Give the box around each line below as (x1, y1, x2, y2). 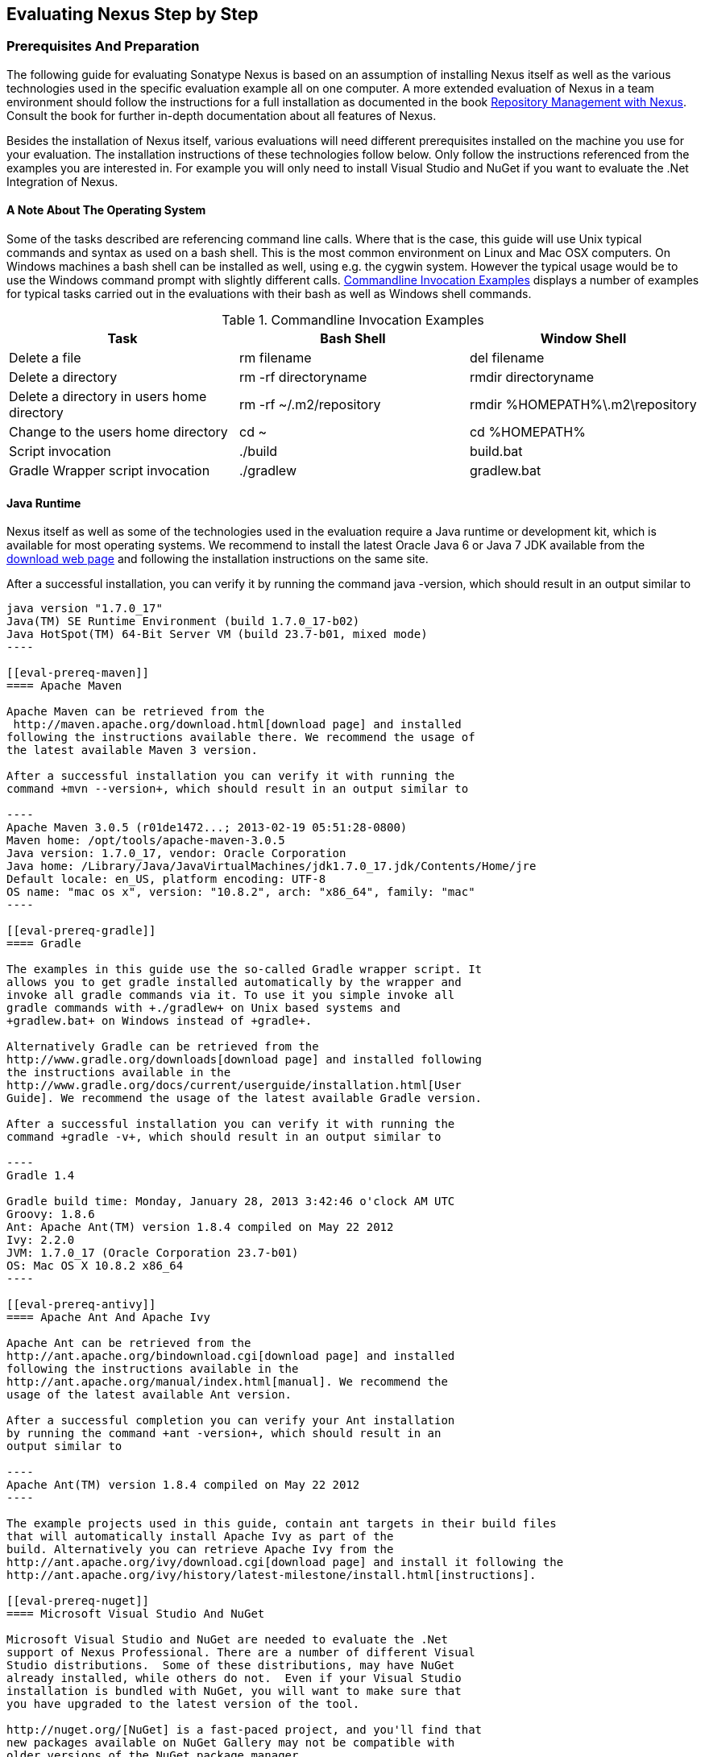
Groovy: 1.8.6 (6, 1208, 95, 1221)
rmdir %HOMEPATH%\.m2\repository (469, 396, 697, 413)
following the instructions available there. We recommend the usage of (6, 731, 475, 744)
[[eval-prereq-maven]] (6, 666, 150, 680)
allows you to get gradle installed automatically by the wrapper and (6, 976, 462, 989)
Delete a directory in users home (9, 388, 207, 405)
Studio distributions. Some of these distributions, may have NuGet (6, 1659, 455, 1672)
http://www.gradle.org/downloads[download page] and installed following (6, 1053, 483, 1067)
